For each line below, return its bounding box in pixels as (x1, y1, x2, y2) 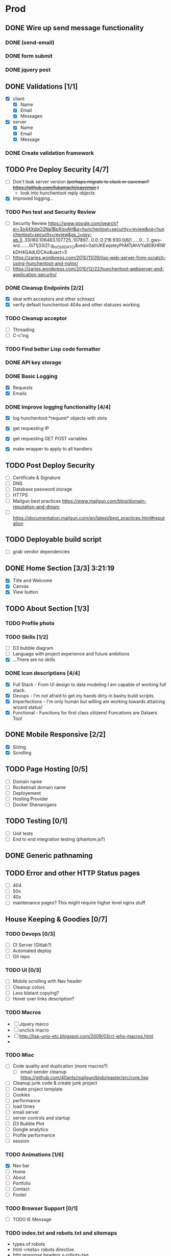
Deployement (12, 790, 41, 796)
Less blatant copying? (12, 990, 59, 996)
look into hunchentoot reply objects (20, 190, 95, 196)
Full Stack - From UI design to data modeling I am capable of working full (12, 681, 166, 687)
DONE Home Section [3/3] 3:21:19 (5, 564, 115, 572)
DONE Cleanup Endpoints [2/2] (5, 284, 84, 291)
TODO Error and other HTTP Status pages (5, 869, 140, 877)
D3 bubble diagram (12, 645, 54, 651)
